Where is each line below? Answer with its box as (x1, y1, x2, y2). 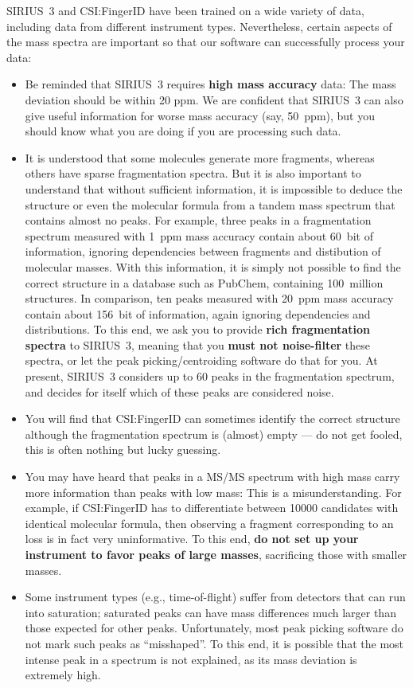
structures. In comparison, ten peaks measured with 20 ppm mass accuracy (25, 290, 394, 307)
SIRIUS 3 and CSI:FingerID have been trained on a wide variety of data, (6, 2, 364, 18)
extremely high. (25, 666, 101, 683)
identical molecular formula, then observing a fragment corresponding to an (25, 514, 394, 531)
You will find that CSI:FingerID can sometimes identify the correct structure (25, 410, 400, 427)
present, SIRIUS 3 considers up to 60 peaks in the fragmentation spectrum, (25, 368, 395, 385)
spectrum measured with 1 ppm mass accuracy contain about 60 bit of (25, 227, 373, 244)
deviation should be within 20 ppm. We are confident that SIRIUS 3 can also (25, 91, 403, 107)
